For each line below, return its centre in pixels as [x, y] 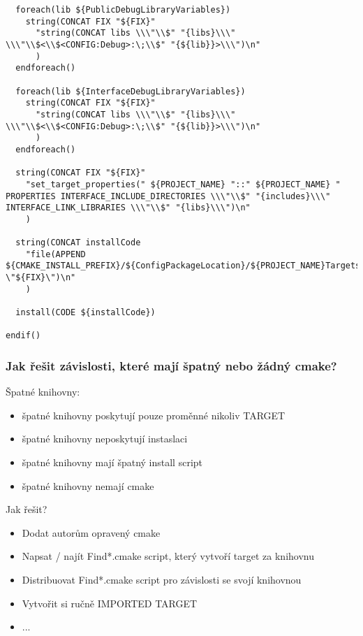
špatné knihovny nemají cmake [88, 485]
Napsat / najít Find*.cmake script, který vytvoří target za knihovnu [168, 556]
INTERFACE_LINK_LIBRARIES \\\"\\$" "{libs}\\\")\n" [128, 208]
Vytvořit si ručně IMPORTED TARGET [110, 603]
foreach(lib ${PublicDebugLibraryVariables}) [123, 10]
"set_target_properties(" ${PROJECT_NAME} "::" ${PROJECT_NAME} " [183, 184]
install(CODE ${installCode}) [86, 313]
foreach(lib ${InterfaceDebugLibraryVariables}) [131, 91]
